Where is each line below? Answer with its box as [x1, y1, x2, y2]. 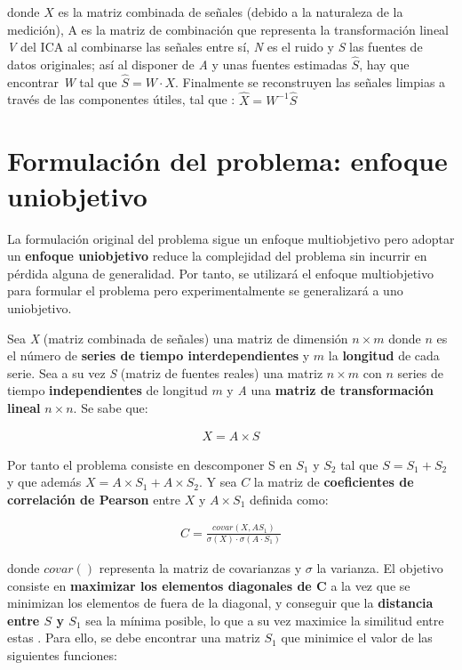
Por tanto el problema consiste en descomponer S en [7, 455, 292, 473]
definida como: [249, 489, 329, 508]
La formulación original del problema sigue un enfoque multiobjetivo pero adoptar [7, 229, 455, 247]
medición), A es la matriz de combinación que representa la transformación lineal [7, 20, 450, 38]
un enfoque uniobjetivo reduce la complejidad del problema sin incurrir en [7, 246, 427, 265]
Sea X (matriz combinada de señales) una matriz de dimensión [7, 328, 348, 347]
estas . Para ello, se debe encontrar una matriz [7, 628, 260, 647]
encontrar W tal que [7, 72, 117, 91]
